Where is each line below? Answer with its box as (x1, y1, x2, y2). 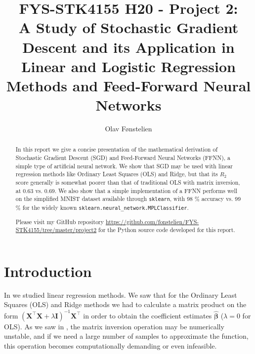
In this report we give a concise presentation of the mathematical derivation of (15, 145, 218, 154)
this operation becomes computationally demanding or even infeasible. (4, 340, 217, 351)
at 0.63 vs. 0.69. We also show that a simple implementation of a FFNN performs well (15, 186, 238, 195)
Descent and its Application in (22, 37, 235, 57)
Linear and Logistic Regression (21, 56, 236, 76)
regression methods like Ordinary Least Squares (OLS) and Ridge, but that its (15, 170, 218, 178)
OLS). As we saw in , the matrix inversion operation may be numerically (4, 321, 224, 331)
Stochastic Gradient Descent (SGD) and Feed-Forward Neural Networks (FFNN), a (15, 154, 231, 162)
